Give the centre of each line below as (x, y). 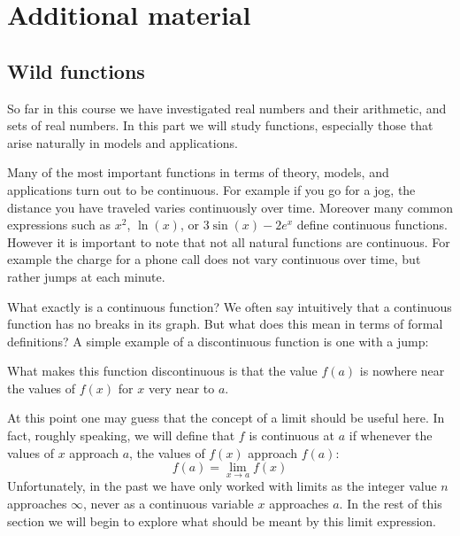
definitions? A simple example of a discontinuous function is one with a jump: (218, 341)
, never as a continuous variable (169, 504)
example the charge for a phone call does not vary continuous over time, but (214, 259)
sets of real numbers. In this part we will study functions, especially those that (220, 125)
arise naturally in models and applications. (123, 142)
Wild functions (76, 70)
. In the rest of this (391, 504)
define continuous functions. (372, 225)
